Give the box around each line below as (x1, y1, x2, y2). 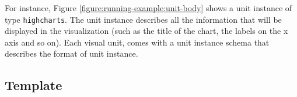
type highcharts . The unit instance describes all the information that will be (5, 13, 282, 25)
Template (5, 76, 62, 94)
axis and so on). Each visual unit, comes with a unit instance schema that (5, 36, 270, 48)
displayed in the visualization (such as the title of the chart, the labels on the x (5, 25, 288, 37)
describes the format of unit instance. (5, 47, 138, 60)
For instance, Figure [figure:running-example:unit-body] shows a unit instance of (5, 2, 292, 13)
